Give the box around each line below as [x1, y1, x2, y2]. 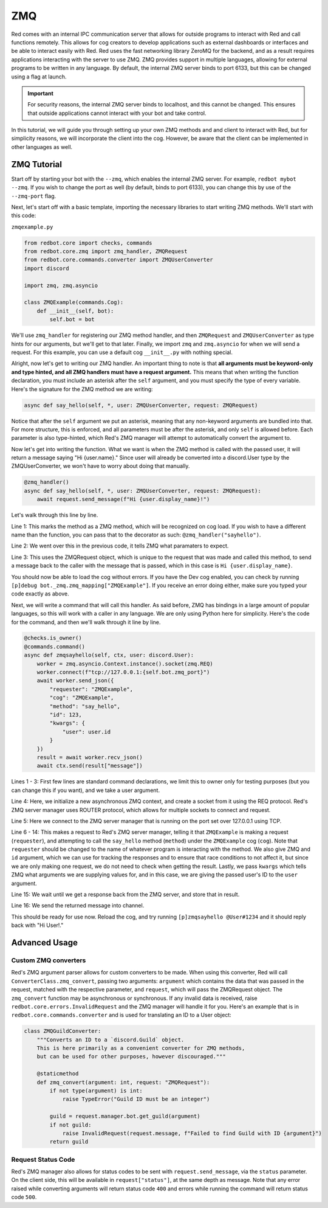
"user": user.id [62, 728, 111, 735]
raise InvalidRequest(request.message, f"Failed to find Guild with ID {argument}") [62, 1130, 322, 1137]
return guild [49, 1138, 89, 1145]
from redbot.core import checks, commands [24, 239, 152, 246]
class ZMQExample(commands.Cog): [24, 299, 124, 306]
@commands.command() [24, 643, 85, 650]
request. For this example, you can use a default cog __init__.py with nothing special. [11, 349, 233, 356]
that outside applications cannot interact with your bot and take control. [27, 109, 207, 117]
